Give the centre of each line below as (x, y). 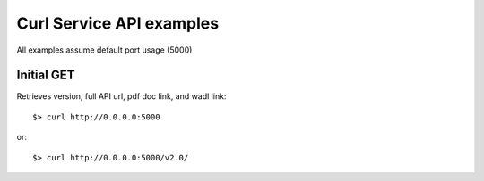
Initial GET (46, 75)
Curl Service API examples (118, 23)
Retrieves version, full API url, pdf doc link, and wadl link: (121, 96)
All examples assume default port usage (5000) (104, 50)
